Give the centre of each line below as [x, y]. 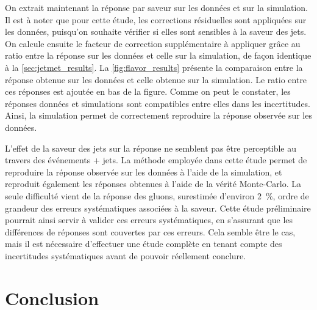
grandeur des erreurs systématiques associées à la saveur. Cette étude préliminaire [158, 208]
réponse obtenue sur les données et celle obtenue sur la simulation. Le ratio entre [156, 79]
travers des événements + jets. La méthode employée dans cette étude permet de [156, 160]
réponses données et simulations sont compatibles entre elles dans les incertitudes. [158, 103]
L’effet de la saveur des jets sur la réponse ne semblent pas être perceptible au [151, 148]
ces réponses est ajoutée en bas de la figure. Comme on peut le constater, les [148, 91]
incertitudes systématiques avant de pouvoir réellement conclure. [126, 255]
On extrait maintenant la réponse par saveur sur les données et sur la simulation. [156, 7]
